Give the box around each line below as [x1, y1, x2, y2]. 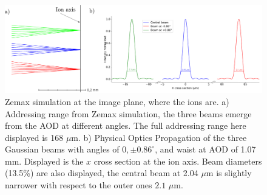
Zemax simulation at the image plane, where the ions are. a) [5, 95, 229, 108]
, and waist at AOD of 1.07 [155, 143, 256, 156]
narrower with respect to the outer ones [5, 179, 152, 191]
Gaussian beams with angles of [5, 143, 120, 156]
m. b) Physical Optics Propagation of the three [71, 131, 247, 143]
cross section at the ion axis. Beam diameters [93, 154, 262, 167]
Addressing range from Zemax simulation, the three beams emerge [5, 107, 252, 120]
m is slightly [206, 166, 252, 179]
